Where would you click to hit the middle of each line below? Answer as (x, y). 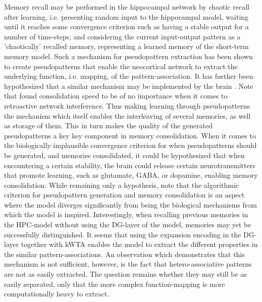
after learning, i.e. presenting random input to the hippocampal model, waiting (126, 16)
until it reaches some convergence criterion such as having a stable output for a (126, 27)
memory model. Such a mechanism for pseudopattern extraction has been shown (128, 56)
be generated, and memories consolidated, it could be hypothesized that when (124, 155)
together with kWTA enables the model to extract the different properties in (139, 244)
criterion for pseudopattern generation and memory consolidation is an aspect (124, 195)
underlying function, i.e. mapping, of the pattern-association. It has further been (129, 76)
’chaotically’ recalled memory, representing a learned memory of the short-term (126, 46)
